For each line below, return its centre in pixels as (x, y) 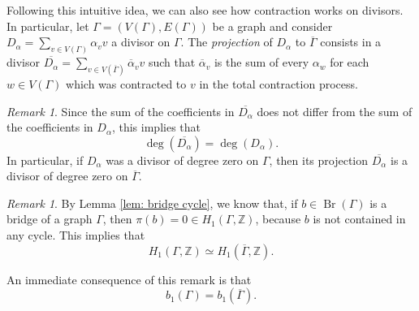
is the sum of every (261, 62)
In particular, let (48, 26)
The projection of (230, 42)
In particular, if (45, 160)
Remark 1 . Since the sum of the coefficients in (121, 111)
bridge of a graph (50, 219)
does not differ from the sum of (335, 111)
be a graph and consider (272, 26)
